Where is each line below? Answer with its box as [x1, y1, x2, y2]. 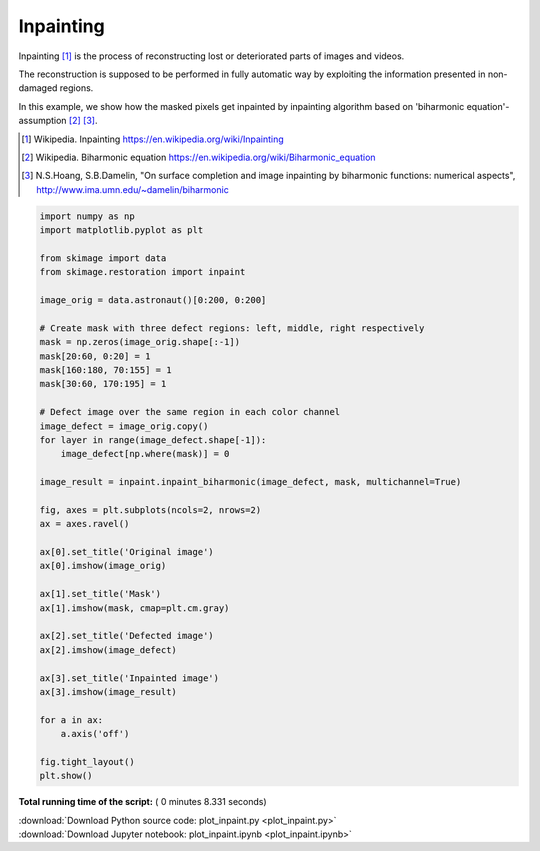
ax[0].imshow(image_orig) [39, 560, 167, 572]
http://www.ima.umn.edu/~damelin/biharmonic [36, 183, 229, 195]
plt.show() [39, 770, 93, 782]
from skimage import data [39, 252, 167, 264]
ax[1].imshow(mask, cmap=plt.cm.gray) [39, 602, 230, 614]
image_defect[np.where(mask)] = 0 [60, 448, 230, 460]
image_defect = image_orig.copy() [39, 420, 209, 432]
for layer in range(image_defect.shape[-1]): [39, 434, 267, 445]
